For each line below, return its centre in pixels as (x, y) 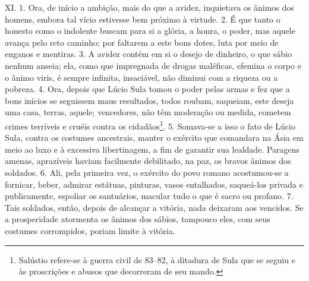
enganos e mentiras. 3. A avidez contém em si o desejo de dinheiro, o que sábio (148, 54)
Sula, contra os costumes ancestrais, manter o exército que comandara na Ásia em (154, 138)
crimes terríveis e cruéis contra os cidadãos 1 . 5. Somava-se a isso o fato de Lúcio (150, 125)
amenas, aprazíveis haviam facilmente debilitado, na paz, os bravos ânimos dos (148, 161)
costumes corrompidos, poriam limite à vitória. (90, 230)
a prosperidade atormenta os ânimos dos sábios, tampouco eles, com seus (138, 219)
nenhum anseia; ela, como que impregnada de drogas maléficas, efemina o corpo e (153, 65)
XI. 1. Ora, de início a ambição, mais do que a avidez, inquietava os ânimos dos (149, 7)
